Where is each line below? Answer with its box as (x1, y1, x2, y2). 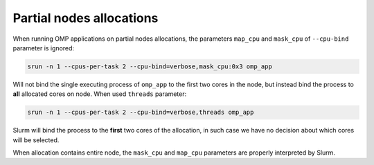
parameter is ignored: (12, 43, 75, 52)
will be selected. (12, 135, 60, 144)
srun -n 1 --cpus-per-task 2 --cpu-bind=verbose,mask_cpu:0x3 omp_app (27, 62, 273, 70)
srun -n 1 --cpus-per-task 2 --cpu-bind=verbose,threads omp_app (27, 108, 254, 117)
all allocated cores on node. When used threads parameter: (12, 90, 187, 98)
